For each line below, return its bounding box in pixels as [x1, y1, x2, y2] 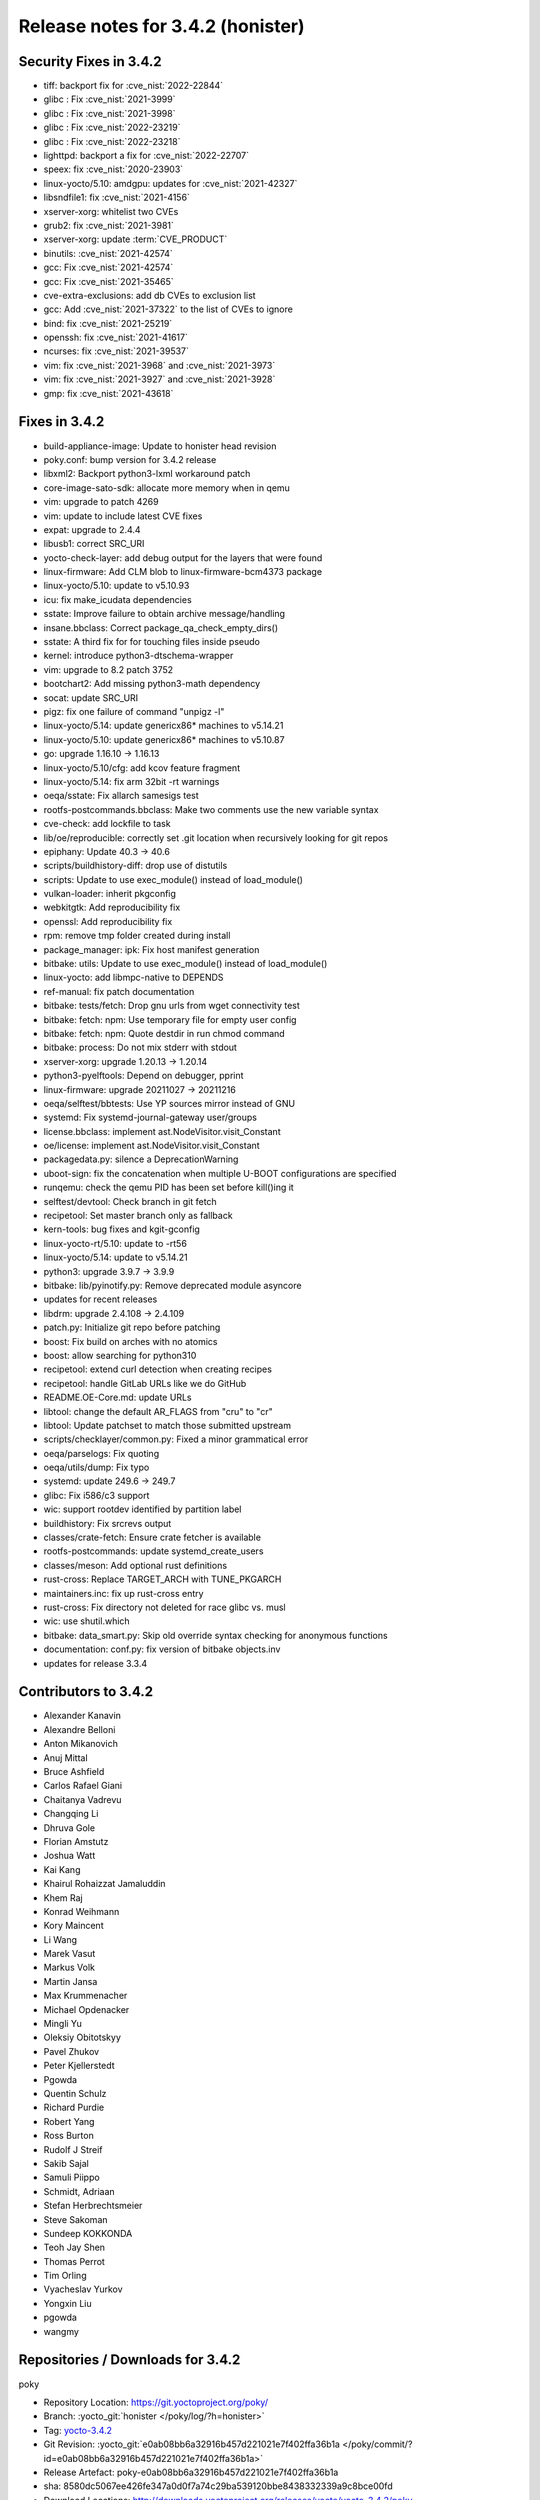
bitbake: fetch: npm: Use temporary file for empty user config [43, 1013, 297, 1025]
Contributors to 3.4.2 [18, 1683, 154, 1700]
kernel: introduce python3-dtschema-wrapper [43, 650, 234, 662]
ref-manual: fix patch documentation [43, 985, 195, 997]
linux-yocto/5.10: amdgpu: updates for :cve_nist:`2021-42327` [43, 177, 298, 189]
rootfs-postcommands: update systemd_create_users [43, 1545, 264, 1557]
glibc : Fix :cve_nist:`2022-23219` [43, 121, 181, 134]
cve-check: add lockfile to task [43, 818, 171, 830]
